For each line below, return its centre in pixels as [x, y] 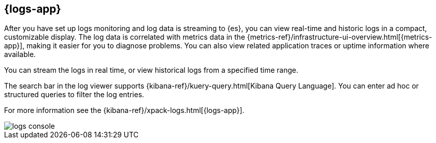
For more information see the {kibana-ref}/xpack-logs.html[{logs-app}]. [124, 110]
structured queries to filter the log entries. [74, 95]
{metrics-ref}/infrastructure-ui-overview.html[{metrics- [339, 37]
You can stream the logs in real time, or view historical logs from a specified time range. [151, 70]
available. [20, 54]
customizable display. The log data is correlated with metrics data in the [125, 37]
